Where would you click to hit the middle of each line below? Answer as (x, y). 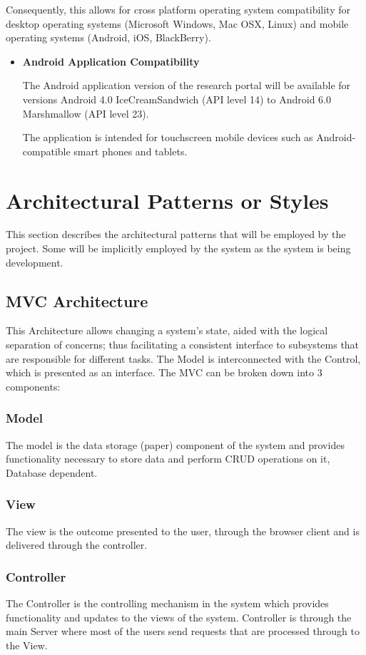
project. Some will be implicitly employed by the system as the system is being (178, 248)
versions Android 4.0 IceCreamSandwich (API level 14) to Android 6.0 (177, 99)
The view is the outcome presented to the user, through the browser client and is (183, 531)
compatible (46, 151)
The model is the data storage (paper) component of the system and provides (175, 444)
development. (35, 262)
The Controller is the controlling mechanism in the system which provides (167, 603)
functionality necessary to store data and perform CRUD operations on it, (168, 459)
